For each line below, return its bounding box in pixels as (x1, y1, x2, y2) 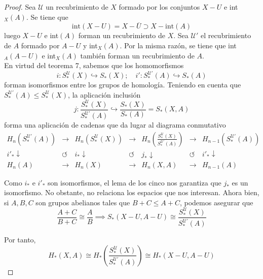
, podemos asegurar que (179, 197, 253, 207)
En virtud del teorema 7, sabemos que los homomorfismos (4, 60, 184, 71)
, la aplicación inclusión (68, 89, 141, 100)
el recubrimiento (200, 30, 251, 41)
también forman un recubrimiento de (80, 50, 195, 60)
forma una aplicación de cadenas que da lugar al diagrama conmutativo (4, 119, 226, 130)
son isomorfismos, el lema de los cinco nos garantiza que (48, 177, 221, 188)
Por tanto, (4, 234, 36, 245)
